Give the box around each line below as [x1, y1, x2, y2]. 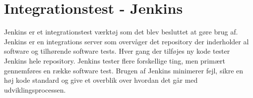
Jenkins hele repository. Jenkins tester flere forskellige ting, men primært [4, 55, 225, 65]
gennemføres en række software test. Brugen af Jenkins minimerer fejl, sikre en [4, 65, 244, 75]
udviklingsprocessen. [4, 84, 66, 95]
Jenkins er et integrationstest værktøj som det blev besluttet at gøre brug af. [4, 27, 238, 37]
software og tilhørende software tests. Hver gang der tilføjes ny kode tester [4, 46, 230, 56]
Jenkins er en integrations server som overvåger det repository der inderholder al [4, 36, 249, 46]
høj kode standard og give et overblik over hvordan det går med [4, 75, 198, 85]
